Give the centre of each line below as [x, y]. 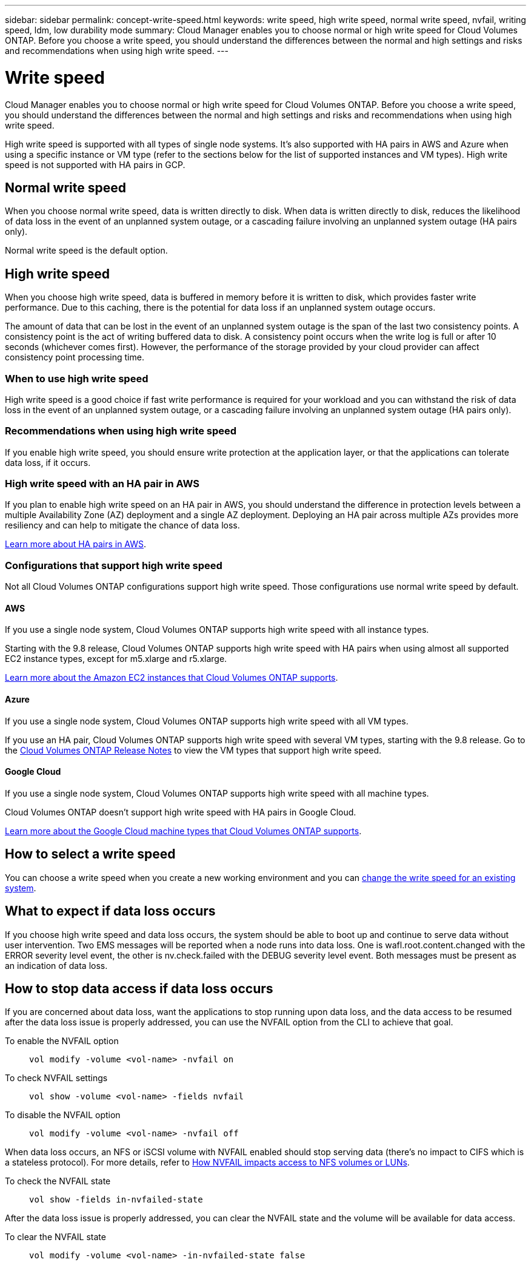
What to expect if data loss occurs [110, 911]
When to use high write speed [77, 378]
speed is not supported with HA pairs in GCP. [95, 164]
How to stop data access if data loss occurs [139, 988]
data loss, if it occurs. [48, 462]
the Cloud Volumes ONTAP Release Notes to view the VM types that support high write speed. [193, 750]
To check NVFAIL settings [56, 1078]
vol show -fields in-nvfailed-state [116, 1200]
